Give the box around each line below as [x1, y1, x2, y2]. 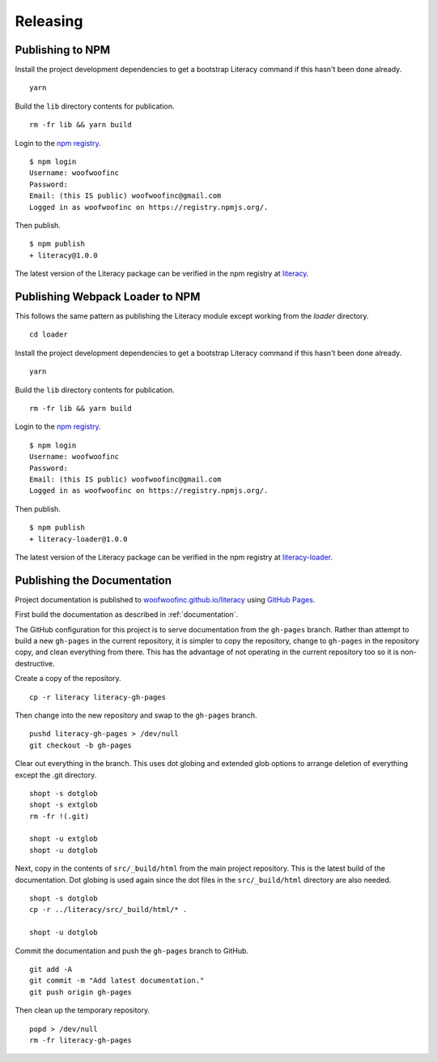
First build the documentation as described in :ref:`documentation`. [15, 610, 239, 619]
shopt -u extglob [29, 834, 98, 843]
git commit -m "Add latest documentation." [29, 976, 205, 985]
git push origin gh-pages [29, 987, 133, 996]
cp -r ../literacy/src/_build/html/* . [29, 905, 188, 914]
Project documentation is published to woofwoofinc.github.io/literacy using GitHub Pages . [15, 594, 316, 604]
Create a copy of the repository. [15, 674, 121, 683]
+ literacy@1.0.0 [29, 251, 98, 259]
